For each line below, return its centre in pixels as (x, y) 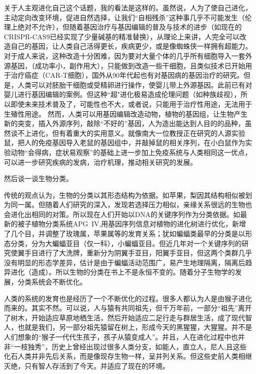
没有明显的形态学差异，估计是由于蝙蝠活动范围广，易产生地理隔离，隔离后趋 (128, 262)
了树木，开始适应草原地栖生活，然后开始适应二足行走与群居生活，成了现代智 (128, 317)
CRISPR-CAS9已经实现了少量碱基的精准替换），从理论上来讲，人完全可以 (122, 36)
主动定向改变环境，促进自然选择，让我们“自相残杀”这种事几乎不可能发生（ (125, 17)
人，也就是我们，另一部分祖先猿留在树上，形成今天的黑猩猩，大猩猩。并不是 (128, 327)
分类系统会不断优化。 (52, 282)
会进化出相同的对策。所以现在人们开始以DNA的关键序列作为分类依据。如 (122, 214)
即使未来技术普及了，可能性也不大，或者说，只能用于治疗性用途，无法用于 (131, 104)
